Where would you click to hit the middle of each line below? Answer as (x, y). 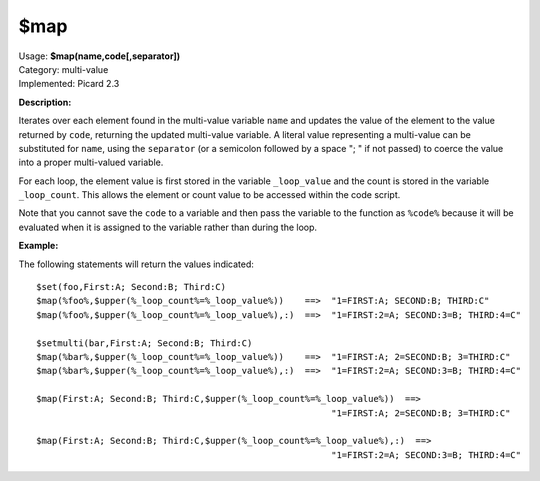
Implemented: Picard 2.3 (69, 84)
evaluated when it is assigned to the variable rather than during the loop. (168, 227)
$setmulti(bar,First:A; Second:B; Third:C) (144, 343)
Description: (45, 102)
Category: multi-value (63, 69)
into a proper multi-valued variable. (91, 162)
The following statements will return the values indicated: (136, 264)
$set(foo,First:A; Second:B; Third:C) (131, 287)
